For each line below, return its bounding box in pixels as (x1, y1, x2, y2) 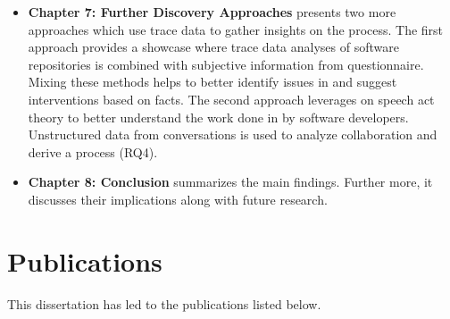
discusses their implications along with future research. (28, 189, 328, 208)
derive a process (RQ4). (28, 142, 158, 161)
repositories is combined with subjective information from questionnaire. (28, 55, 424, 73)
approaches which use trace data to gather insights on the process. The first (28, 20, 444, 38)
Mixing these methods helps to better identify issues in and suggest (28, 72, 397, 91)
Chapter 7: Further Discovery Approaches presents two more (28, 3, 396, 21)
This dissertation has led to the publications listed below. (7, 294, 321, 313)
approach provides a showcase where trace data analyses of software (28, 38, 399, 56)
